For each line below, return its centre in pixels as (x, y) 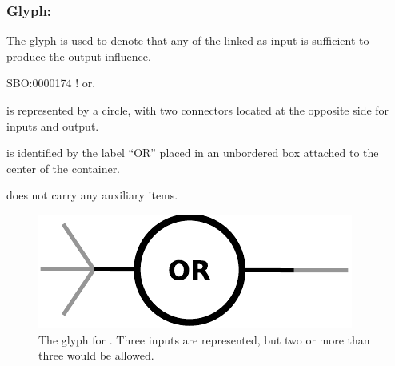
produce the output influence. (79, 56)
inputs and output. (53, 125)
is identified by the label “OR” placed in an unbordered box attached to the (193, 153)
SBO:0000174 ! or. (51, 83)
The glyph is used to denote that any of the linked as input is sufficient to (188, 40)
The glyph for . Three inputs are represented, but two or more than (204, 339)
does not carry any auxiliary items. (92, 195)
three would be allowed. (96, 355)
